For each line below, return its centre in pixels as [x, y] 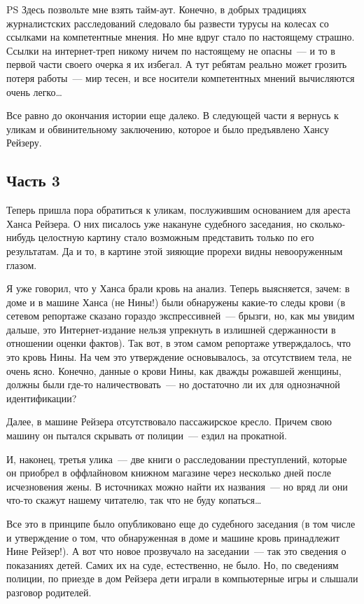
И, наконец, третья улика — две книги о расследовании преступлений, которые [177, 459]
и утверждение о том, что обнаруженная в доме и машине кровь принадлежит [173, 537]
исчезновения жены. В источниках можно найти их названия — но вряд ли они [177, 486]
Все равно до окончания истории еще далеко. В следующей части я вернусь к [173, 115]
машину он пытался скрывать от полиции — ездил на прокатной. [147, 435]
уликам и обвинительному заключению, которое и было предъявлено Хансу [168, 129]
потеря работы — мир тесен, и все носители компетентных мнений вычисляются [181, 77]
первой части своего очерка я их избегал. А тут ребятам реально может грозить [177, 64]
